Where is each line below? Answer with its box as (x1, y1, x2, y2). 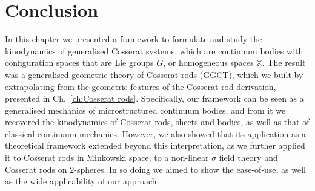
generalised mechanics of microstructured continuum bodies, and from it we (5, 103, 286, 116)
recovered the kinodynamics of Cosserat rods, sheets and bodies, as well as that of (5, 115, 310, 128)
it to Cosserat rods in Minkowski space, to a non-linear (5, 151, 209, 164)
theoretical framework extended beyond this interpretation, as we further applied (5, 139, 305, 152)
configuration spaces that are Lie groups (5, 56, 154, 69)
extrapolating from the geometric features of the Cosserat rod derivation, (5, 80, 276, 92)
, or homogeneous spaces (163, 56, 254, 69)
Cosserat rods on (5, 163, 67, 175)
